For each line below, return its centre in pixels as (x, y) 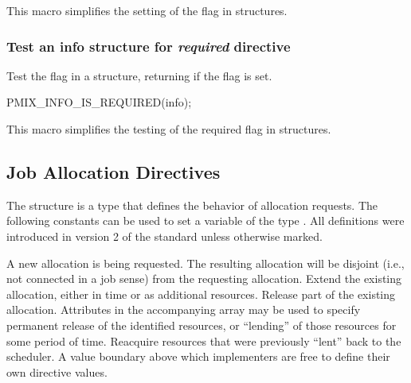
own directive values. (57, 371)
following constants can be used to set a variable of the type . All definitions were (205, 221)
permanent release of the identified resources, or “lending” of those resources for (202, 325)
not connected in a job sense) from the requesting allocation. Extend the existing (204, 279)
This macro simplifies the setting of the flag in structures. (147, 10)
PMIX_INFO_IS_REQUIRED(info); (99, 102)
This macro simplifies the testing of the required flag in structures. (169, 129)
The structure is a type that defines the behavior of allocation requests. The (192, 205)
